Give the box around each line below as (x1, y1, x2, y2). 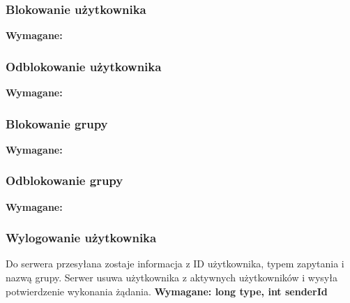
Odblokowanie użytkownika (6, 57, 162, 75)
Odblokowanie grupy (6, 172, 123, 189)
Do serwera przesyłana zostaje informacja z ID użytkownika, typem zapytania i (6, 256, 344, 271)
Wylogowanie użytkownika (6, 229, 157, 246)
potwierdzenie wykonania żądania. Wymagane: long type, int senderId (6, 283, 328, 298)
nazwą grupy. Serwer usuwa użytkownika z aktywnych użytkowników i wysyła (6, 270, 337, 285)
